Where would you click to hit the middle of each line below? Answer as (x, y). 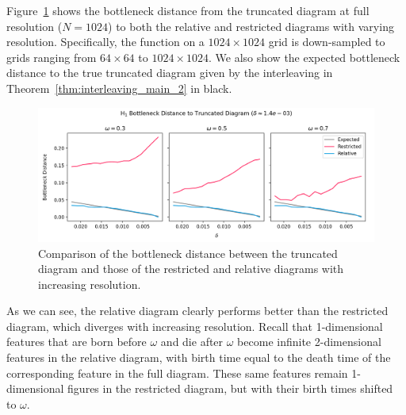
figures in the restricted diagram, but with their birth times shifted (230, 388)
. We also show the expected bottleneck (304, 57)
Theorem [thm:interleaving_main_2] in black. (119, 88)
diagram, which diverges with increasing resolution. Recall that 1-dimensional (195, 326)
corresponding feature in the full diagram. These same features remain (177, 373)
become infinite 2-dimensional (309, 342)
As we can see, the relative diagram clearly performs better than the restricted (197, 311)
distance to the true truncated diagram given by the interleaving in (170, 73)
